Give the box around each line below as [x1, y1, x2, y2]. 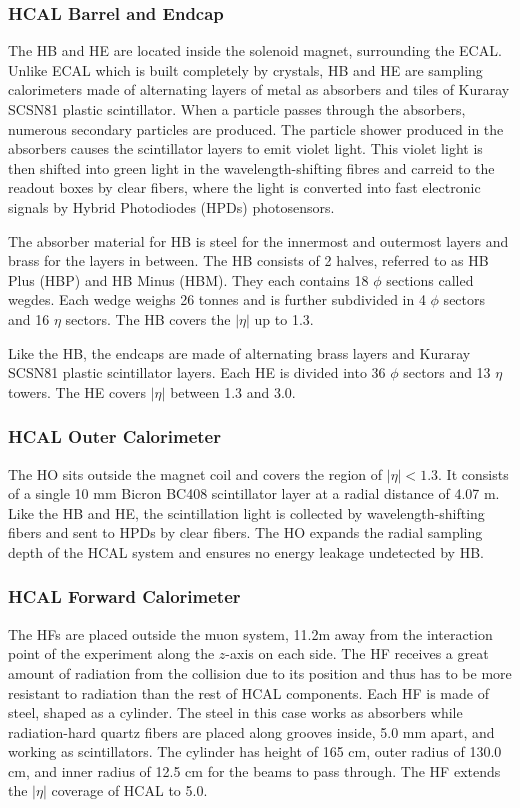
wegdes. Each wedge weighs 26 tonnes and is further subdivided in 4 [8, 289, 426, 310]
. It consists [438, 463, 509, 484]
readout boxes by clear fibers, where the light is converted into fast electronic [8, 177, 481, 198]
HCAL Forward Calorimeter [8, 584, 241, 609]
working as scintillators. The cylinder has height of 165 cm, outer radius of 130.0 [8, 741, 502, 762]
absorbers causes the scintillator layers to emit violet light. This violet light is [8, 138, 483, 159]
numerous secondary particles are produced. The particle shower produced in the [8, 118, 504, 139]
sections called [386, 269, 474, 290]
